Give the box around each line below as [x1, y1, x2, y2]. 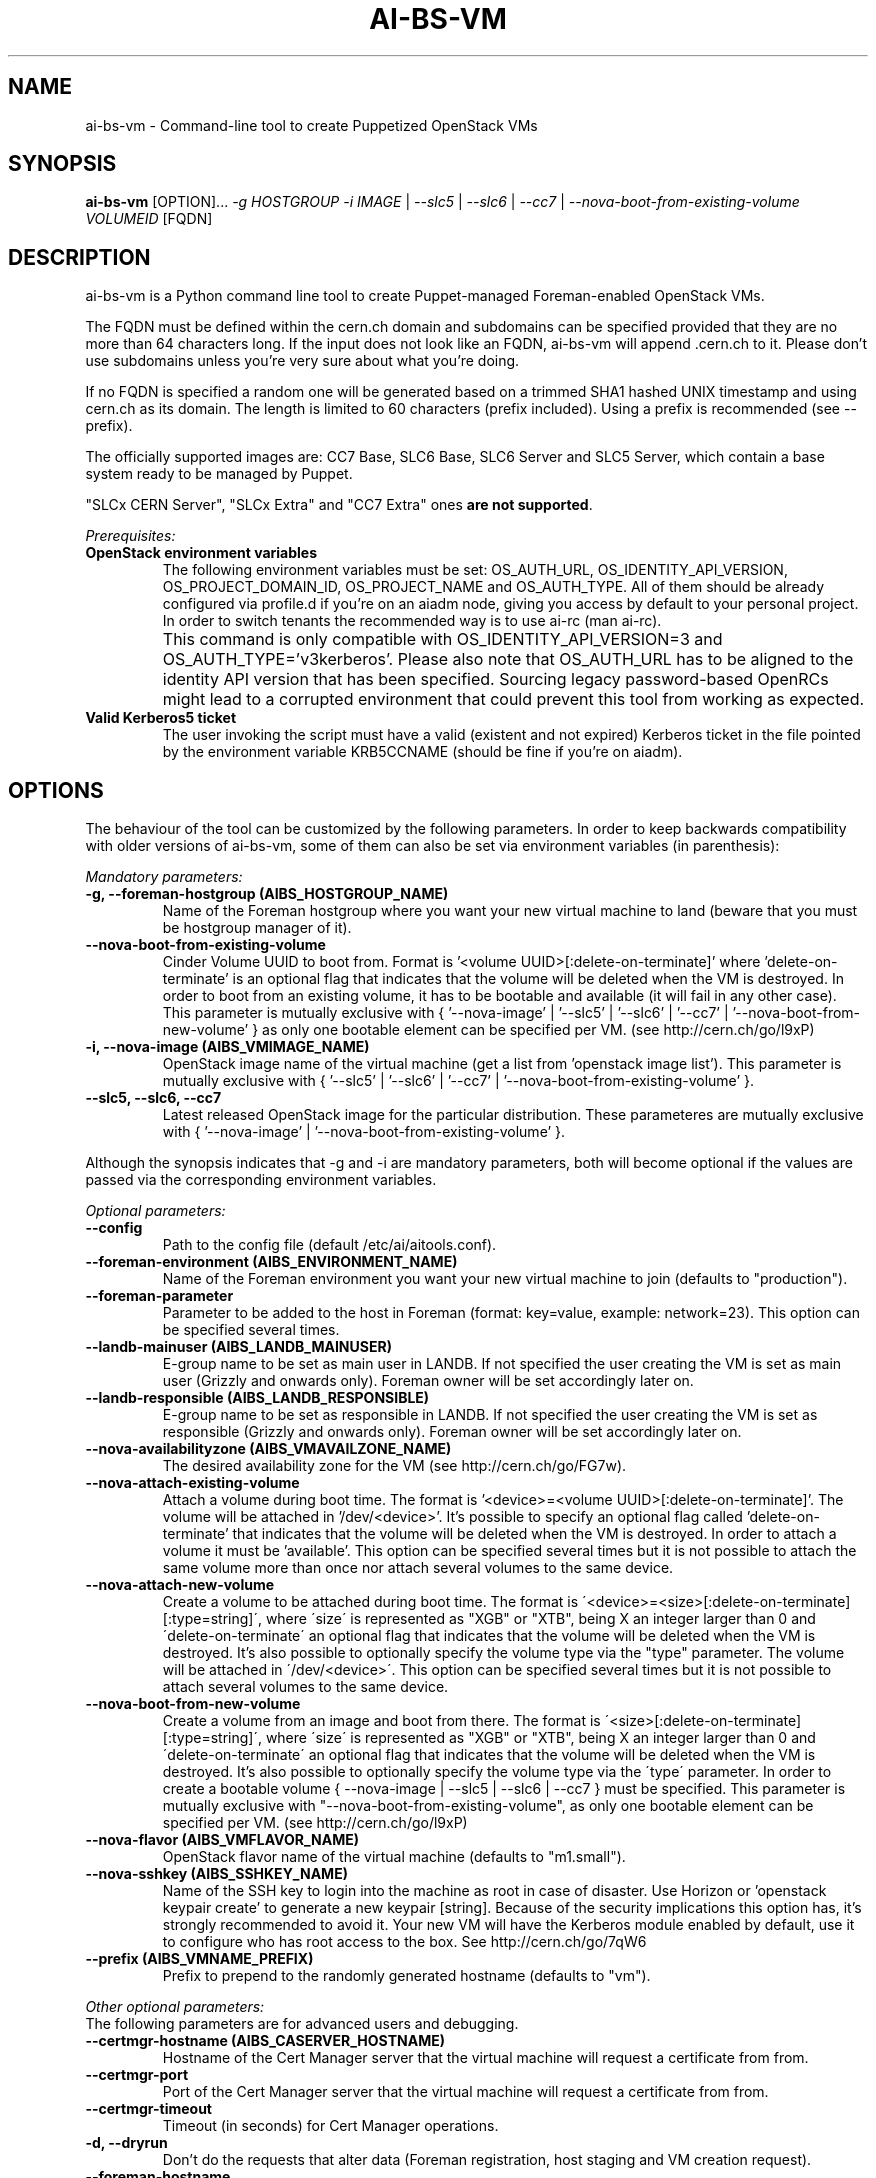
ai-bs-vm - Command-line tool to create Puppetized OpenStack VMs [85, 116, 538, 134]
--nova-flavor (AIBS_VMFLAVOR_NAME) [85, 1831, 360, 1849]
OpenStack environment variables [85, 544, 318, 562]
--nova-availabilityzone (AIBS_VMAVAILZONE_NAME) [85, 1440, 452, 1458]
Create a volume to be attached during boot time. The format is [162, 1593, 579, 1611]
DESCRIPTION [8, 244, 151, 270]
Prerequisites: [85, 527, 176, 545]
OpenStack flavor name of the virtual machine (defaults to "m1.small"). [162, 1848, 626, 1866]
